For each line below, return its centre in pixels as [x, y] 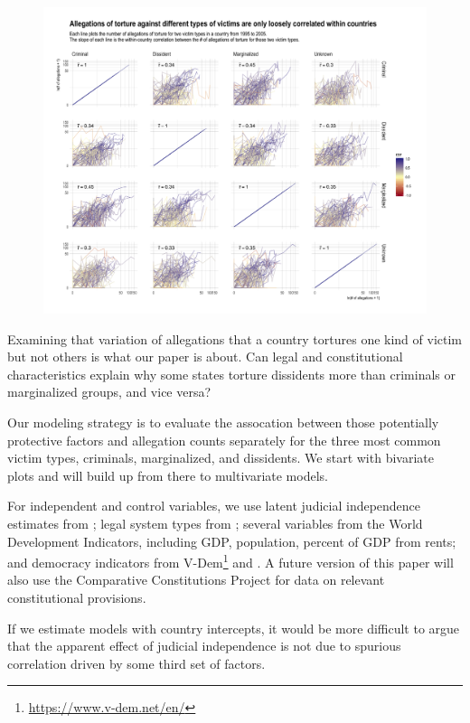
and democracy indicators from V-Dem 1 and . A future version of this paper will [230, 561]
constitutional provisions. [77, 598]
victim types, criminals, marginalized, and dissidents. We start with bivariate [221, 458]
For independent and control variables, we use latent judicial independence [214, 506]
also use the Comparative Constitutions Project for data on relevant [196, 580]
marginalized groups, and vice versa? [109, 392]
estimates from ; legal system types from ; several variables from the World [215, 524]
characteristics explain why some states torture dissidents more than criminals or [231, 374]
